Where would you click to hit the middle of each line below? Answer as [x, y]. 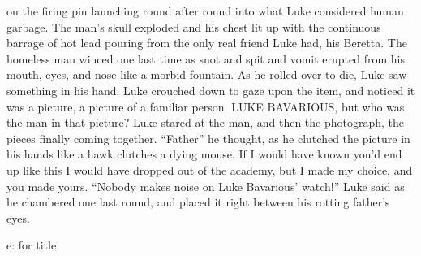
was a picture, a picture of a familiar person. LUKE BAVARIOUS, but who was [206, 106]
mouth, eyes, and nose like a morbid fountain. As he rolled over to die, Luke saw [207, 74]
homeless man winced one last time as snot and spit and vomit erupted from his [206, 58]
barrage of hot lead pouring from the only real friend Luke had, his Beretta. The [207, 43]
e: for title [32, 245]
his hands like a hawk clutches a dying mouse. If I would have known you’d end [204, 154]
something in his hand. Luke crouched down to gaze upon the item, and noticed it [211, 90]
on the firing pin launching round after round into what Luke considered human [205, 11]
